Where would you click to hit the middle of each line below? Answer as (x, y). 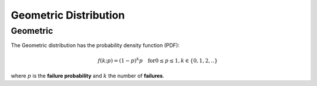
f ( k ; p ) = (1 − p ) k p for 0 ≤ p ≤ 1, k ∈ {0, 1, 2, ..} (158, 60)
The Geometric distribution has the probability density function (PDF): (95, 45)
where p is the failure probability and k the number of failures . (87, 76)
